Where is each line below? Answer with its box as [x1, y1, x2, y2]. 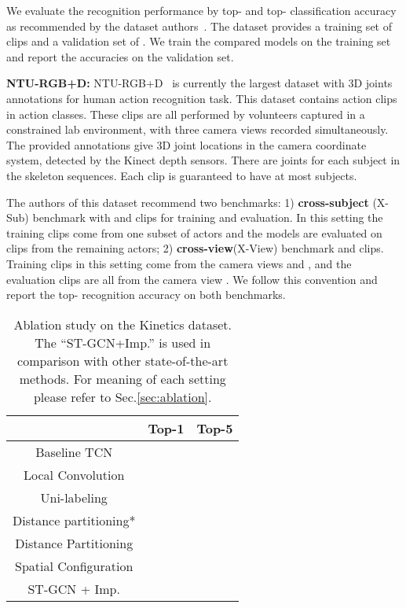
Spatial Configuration [15, 556, 134, 575]
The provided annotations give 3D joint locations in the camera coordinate [6, 136, 367, 153]
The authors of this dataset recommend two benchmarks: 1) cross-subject [6, 193, 369, 210]
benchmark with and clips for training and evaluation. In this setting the [32, 209, 383, 226]
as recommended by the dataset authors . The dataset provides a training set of [6, 17, 392, 34]
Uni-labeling [40, 488, 108, 507]
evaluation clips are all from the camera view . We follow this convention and [6, 271, 378, 287]
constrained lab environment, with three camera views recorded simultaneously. [6, 121, 389, 138]
